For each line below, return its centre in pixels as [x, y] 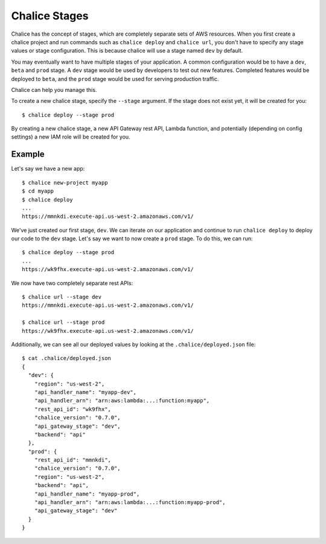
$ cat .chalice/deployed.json [67, 358]
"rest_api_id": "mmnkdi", [73, 460]
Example [28, 154]
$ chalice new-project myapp [65, 182]
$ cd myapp [38, 191]
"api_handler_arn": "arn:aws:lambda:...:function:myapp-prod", [130, 503]
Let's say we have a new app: [48, 169]
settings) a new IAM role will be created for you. [71, 137]
